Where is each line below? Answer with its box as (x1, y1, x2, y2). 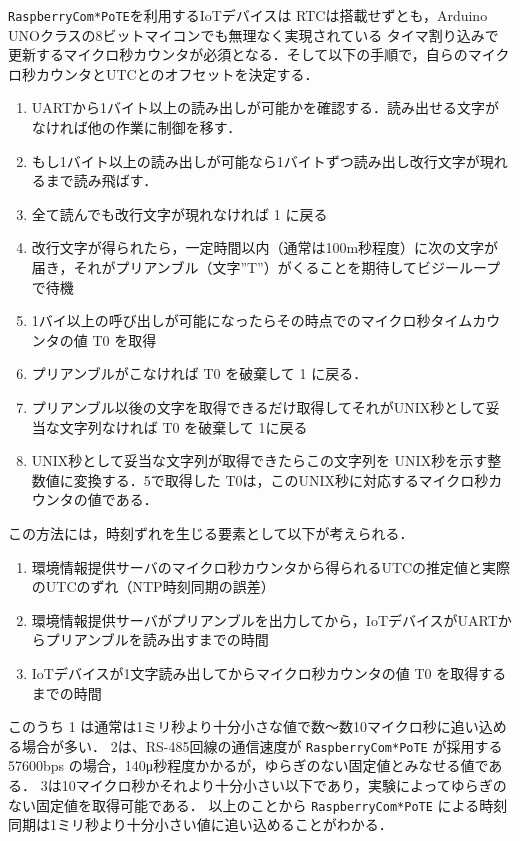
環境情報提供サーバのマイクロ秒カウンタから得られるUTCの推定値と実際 (31, 556, 511, 577)
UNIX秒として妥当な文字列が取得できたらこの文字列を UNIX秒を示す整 (31, 450, 502, 471)
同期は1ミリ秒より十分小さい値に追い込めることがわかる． (8, 814, 393, 835)
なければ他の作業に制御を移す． (31, 117, 242, 138)
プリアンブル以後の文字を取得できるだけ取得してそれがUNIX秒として (31, 396, 486, 417)
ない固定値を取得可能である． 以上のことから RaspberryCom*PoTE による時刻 (8, 794, 508, 815)
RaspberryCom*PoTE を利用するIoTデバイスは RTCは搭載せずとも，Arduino (8, 5, 488, 25)
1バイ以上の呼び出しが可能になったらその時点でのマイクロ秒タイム (31, 310, 473, 331)
